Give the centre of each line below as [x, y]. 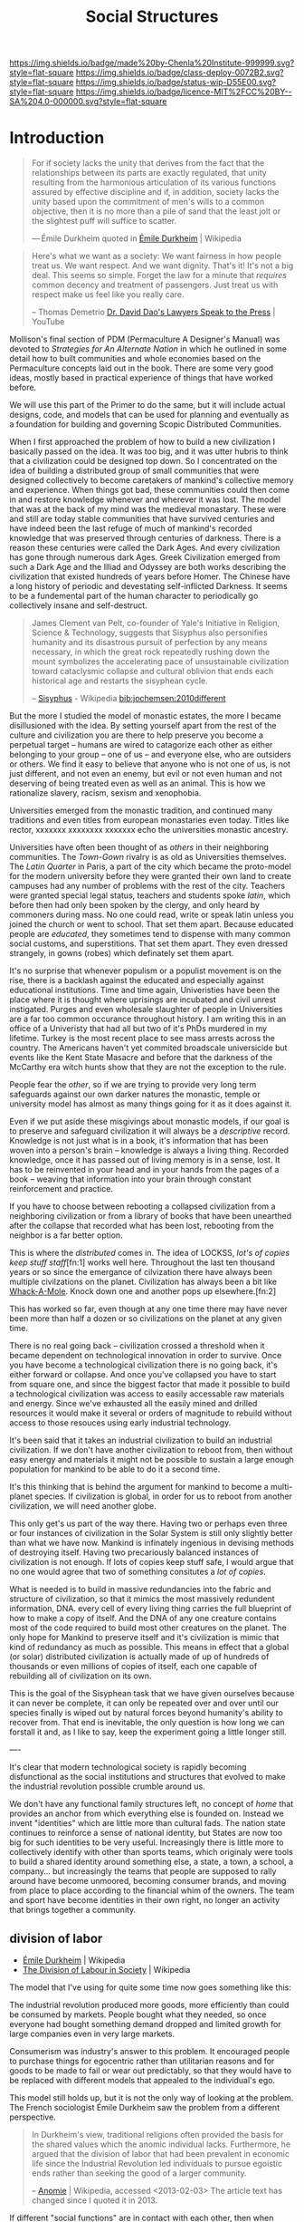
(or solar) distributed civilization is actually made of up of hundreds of [139, 1657]
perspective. [33, 2117]
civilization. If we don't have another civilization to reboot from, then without [151, 1450]
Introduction [57, 138]
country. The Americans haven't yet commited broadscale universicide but [148, 1048]
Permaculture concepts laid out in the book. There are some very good [142, 368]
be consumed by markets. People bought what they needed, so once [138, 2014]
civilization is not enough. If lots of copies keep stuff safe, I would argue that [152, 1562]
